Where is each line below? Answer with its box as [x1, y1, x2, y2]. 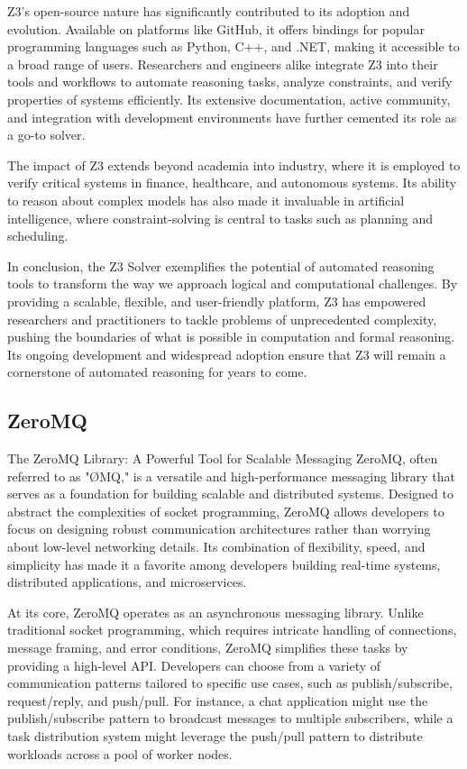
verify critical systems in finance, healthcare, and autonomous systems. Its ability [7, 173, 457, 192]
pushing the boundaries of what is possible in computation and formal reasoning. [7, 327, 455, 346]
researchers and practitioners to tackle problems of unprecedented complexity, [7, 309, 437, 328]
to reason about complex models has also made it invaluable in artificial [7, 190, 405, 209]
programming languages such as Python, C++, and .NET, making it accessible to [7, 37, 460, 56]
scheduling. [7, 226, 69, 245]
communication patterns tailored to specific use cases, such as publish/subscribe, [7, 673, 453, 692]
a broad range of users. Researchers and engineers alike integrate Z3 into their [7, 54, 438, 73]
